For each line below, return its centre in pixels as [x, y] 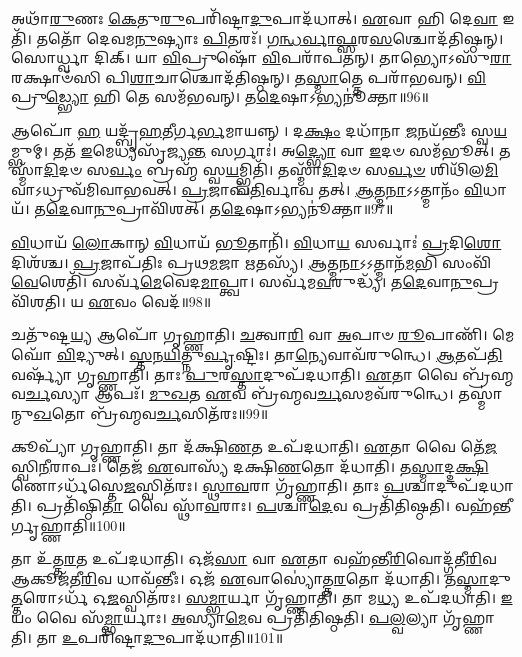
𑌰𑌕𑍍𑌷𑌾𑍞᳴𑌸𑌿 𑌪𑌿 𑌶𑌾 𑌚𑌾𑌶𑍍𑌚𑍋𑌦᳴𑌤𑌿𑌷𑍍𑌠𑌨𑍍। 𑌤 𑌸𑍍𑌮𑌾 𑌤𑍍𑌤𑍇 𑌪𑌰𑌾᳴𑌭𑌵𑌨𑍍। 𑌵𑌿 [249, 76]
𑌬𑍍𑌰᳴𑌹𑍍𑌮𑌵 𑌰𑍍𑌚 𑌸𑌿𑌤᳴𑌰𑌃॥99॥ [179, 412]
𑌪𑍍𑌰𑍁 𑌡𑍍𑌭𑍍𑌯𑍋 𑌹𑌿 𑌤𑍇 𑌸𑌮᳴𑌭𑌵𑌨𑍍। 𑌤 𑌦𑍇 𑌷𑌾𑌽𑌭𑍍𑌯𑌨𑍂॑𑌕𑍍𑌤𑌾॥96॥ [220, 96]
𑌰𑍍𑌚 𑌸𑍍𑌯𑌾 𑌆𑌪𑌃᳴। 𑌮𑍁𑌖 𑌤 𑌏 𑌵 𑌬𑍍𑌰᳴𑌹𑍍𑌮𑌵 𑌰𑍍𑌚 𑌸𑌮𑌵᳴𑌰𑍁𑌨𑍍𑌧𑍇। [239, 393]
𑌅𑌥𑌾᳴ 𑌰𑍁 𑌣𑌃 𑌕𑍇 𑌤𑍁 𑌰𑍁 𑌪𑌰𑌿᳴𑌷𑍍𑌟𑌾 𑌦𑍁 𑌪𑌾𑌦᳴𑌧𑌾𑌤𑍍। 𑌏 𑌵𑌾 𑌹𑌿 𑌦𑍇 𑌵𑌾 [254, 18]
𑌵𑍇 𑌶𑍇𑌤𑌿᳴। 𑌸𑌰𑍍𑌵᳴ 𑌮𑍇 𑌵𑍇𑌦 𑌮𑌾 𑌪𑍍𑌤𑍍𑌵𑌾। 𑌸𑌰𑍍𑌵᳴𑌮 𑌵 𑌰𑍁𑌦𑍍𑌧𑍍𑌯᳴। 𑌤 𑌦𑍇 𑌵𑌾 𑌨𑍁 [242, 281]
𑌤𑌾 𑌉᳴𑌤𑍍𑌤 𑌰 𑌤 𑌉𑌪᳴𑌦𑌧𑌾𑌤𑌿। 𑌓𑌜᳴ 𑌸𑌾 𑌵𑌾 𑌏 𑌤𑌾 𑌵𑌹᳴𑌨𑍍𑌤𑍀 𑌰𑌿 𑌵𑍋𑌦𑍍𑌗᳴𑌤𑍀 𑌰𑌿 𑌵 [254, 558]
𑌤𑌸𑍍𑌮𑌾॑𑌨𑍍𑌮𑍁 [480, 393]
